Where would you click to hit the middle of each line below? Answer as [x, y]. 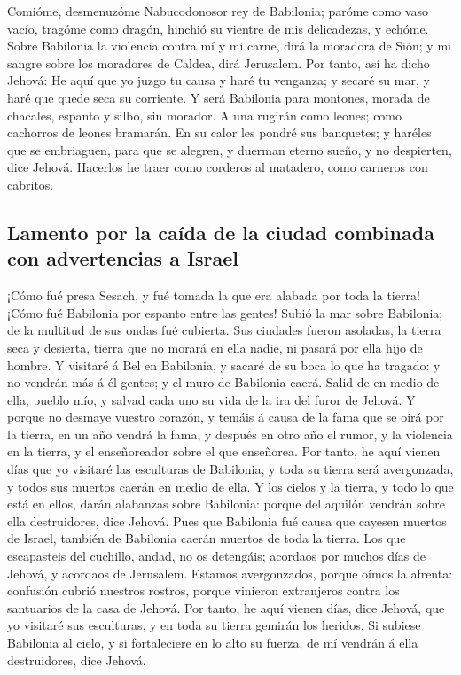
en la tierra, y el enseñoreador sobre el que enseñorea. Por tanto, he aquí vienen [224, 451]
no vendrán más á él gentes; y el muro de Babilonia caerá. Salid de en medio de [223, 382]
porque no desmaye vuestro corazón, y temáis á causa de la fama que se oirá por [226, 417]
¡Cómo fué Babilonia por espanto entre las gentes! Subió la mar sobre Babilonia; [225, 312]
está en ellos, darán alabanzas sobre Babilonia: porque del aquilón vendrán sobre [226, 504]
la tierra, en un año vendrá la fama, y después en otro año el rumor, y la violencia [230, 434]
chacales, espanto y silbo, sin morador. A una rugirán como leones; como [205, 115]
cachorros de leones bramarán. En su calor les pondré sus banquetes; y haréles [219, 132]
